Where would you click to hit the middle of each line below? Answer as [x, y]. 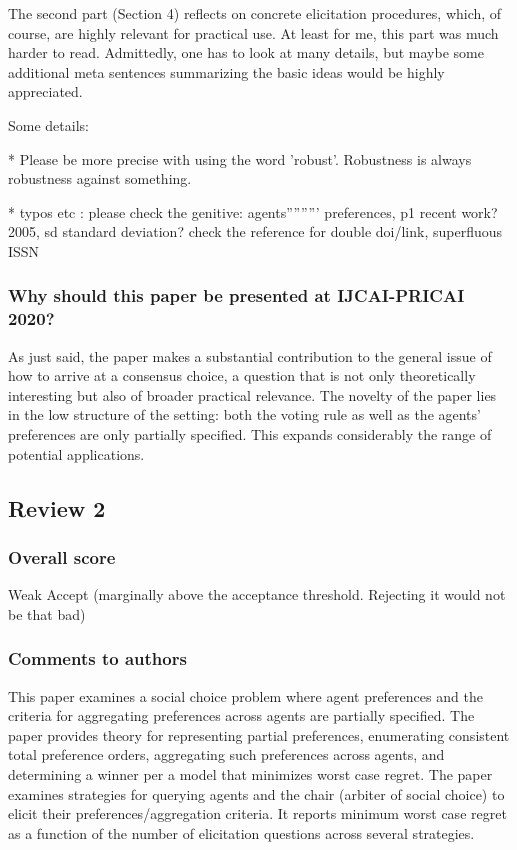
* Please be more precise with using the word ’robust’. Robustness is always [240, 158]
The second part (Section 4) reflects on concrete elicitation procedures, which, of [255, 13]
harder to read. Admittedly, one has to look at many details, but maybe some [246, 52]
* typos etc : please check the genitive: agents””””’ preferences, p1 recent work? [253, 211]
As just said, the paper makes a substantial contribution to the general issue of [250, 355]
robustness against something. [100, 178]
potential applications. [76, 453]
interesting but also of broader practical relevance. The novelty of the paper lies [252, 394]
